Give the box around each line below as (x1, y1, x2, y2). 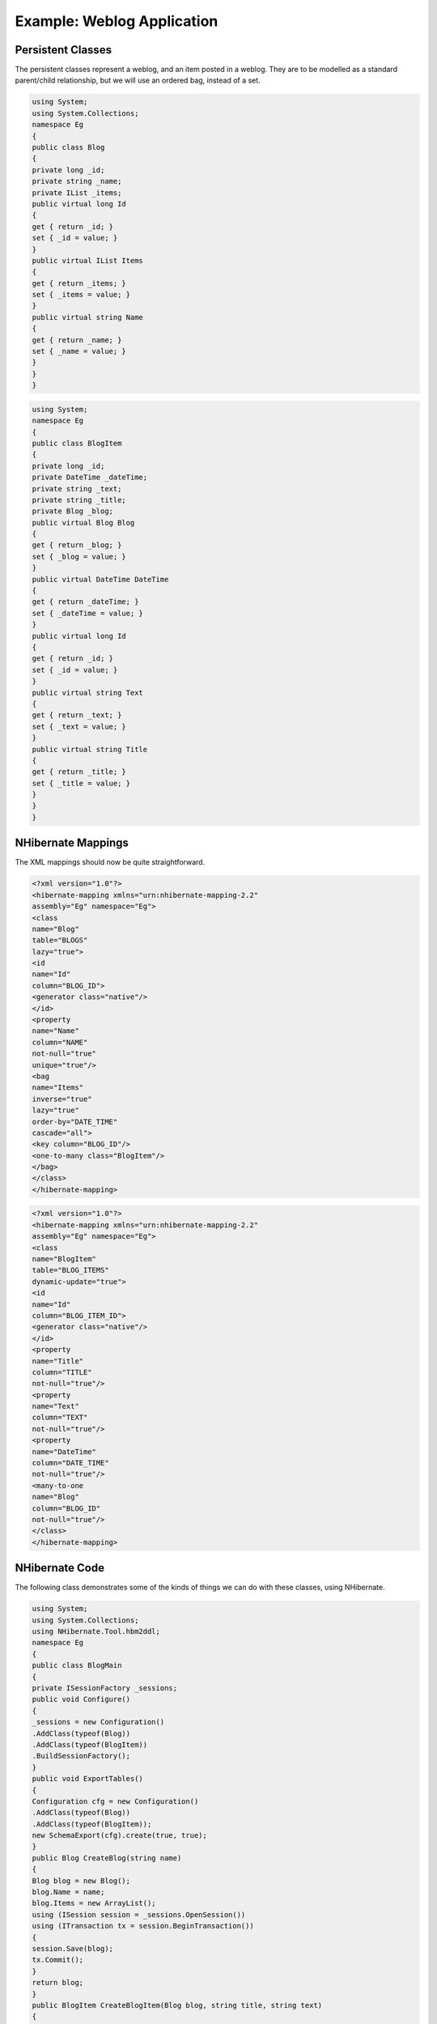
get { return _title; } (32, 768, 127, 776)
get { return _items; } (32, 279, 127, 287)
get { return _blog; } (32, 541, 122, 550)
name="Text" (32, 1401, 80, 1411)
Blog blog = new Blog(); (32, 1876, 131, 1886)
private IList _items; (32, 188, 122, 198)
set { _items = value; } (32, 290, 131, 300)
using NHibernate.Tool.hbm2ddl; (32, 1627, 161, 1636)
